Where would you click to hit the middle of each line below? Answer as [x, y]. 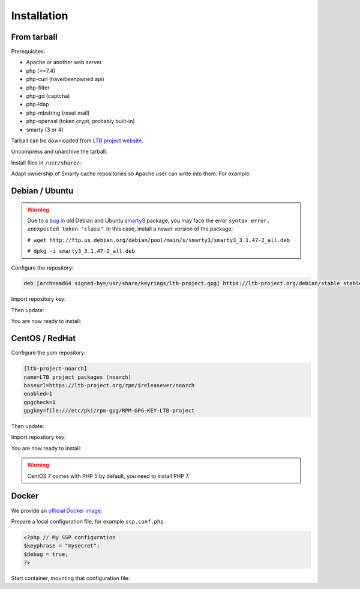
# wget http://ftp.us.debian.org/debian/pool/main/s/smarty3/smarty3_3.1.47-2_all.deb [159, 240]
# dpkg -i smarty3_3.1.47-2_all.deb [81, 251]
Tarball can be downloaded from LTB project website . [77, 140]
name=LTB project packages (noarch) [78, 377]
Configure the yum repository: [48, 353]
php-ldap [37, 104]
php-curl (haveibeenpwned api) [65, 79]
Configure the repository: [42, 268]
